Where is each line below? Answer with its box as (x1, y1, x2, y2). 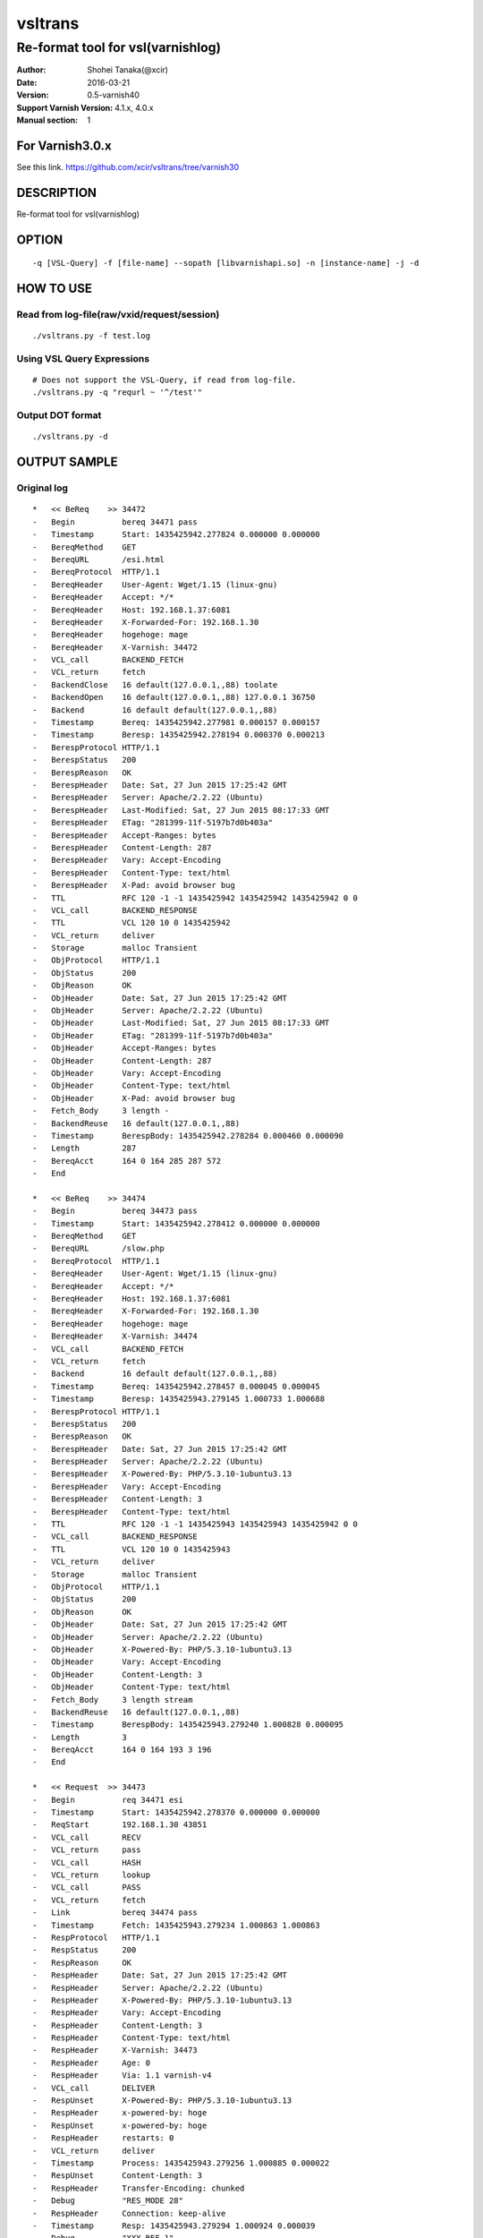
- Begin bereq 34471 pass (32, 517, 199, 527)
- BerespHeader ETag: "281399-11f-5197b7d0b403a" (32, 817, 273, 828)
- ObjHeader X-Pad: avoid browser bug (32, 1093, 236, 1103)
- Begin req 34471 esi (32, 1795, 183, 1805)
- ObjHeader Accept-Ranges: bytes (32, 1043, 216, 1054)
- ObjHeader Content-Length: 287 (32, 1055, 212, 1065)
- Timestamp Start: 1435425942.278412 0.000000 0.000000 (32, 1218, 321, 1228)
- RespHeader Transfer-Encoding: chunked (32, 2182, 245, 2193)
